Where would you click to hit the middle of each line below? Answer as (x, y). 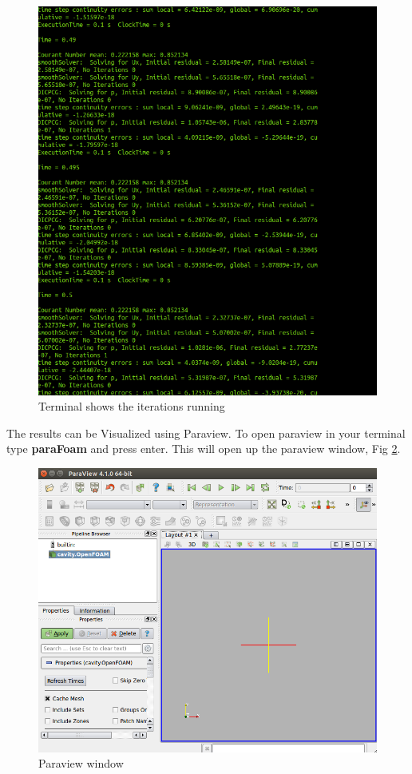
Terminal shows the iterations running (132, 406)
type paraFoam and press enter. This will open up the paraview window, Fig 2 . (204, 449)
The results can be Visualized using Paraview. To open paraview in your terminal (206, 433)
